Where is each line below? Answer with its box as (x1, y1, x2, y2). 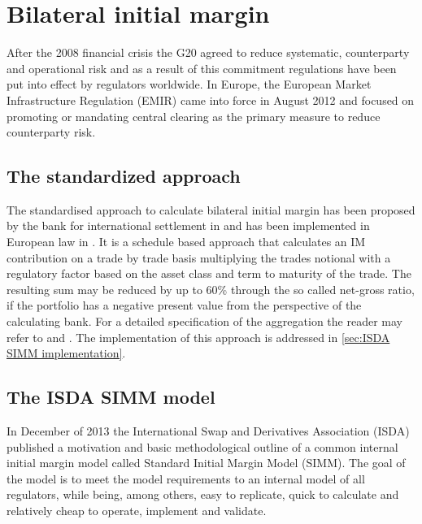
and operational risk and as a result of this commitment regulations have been (7, 59, 397, 76)
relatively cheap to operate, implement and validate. (7, 502, 267, 518)
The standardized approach (7, 163, 241, 188)
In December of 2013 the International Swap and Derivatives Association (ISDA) (7, 422, 410, 440)
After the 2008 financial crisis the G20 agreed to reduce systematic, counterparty (7, 44, 410, 61)
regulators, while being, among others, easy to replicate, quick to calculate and (7, 486, 399, 503)
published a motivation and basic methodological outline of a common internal (7, 438, 398, 455)
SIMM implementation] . (7, 344, 126, 362)
